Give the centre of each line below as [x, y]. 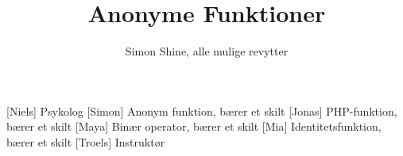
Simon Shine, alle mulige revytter [207, 51]
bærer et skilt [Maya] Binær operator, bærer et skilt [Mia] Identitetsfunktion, [194, 126]
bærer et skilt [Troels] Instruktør [86, 141]
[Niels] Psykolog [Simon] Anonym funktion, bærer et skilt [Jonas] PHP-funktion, [202, 110]
